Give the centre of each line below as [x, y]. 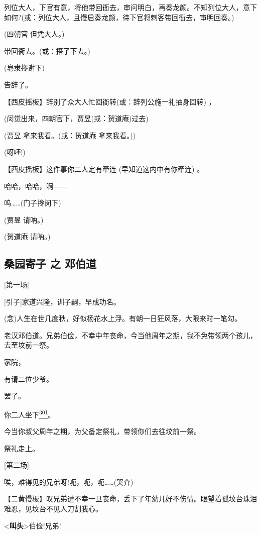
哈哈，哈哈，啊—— [36, 186]
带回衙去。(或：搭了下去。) [47, 50]
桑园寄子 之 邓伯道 [50, 263]
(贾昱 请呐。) [24, 219]
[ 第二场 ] [17, 465]
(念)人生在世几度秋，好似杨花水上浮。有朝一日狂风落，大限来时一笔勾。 [123, 318]
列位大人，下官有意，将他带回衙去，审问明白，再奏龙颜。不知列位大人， [123, 7]
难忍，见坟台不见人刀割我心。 [53, 509]
